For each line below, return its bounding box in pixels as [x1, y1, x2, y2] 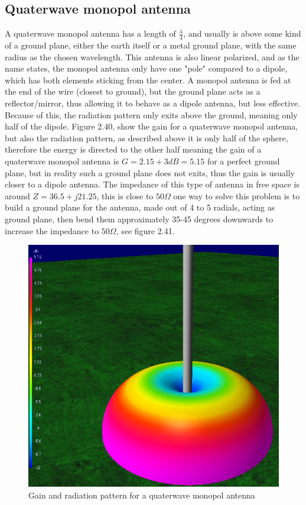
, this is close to [96, 189, 154, 202]
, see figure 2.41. [116, 224, 175, 237]
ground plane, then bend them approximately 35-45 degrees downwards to [5, 212, 274, 225]
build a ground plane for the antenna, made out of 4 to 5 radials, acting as [5, 201, 275, 213]
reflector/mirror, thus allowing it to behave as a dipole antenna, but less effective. [5, 97, 301, 109]
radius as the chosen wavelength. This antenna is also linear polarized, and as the [5, 50, 300, 63]
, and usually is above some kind [183, 27, 301, 40]
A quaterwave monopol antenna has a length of [5, 27, 176, 40]
